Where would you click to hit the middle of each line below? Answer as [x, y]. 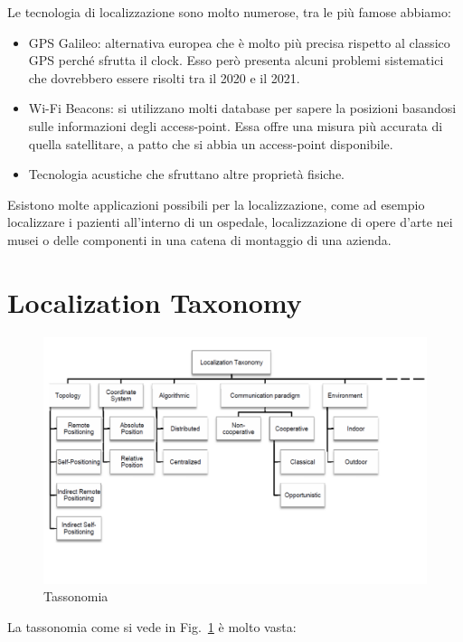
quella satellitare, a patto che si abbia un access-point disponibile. [211, 143]
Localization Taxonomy [155, 302]
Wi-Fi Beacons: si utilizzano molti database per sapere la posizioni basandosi [242, 108]
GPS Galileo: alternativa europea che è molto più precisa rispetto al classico [239, 42]
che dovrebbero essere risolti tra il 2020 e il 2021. [164, 77]
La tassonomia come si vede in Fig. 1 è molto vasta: [152, 626]
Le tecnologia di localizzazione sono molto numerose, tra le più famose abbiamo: [229, 12]
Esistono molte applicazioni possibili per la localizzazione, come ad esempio [216, 204]
